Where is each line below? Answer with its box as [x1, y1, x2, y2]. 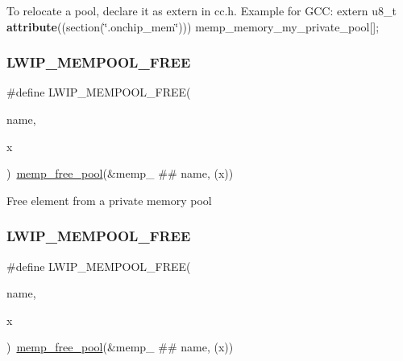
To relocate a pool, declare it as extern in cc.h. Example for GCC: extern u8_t [6, 2, 397, 18]
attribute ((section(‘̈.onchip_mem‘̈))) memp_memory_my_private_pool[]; [6, 18, 380, 35]
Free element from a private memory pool [6, 191, 212, 208]
